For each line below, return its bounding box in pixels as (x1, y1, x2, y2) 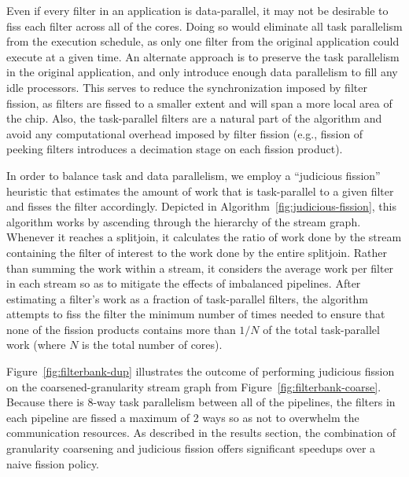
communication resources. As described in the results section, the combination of (6, 424, 396, 441)
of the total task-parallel (263, 321, 380, 337)
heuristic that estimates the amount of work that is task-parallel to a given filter (6, 182, 394, 199)
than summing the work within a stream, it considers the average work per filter (6, 259, 394, 276)
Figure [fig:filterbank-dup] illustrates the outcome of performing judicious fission (6, 363, 395, 380)
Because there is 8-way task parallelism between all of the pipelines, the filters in (6, 394, 396, 410)
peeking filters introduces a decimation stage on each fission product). (6, 141, 343, 157)
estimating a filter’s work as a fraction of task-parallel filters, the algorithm (6, 290, 368, 306)
